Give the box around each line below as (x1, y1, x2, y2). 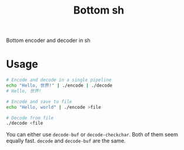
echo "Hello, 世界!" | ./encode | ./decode (6, 83, 113, 89)
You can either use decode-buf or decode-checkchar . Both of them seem (6, 131, 178, 138)
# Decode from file (6, 115, 54, 121)
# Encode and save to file (6, 99, 72, 105)
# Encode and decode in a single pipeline (6, 77, 112, 83)
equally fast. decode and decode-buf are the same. (6, 137, 126, 145)
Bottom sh (73, 4, 125, 17)
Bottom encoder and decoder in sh (6, 37, 91, 44)
